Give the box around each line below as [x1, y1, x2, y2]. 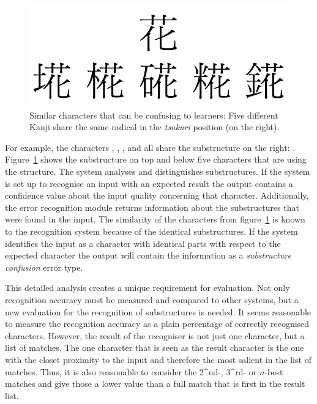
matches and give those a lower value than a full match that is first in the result [5, 377, 305, 390]
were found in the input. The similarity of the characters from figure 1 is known [5, 213, 305, 226]
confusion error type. [5, 260, 83, 273]
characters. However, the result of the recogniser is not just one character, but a [5, 329, 305, 342]
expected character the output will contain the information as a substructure [5, 249, 291, 262]
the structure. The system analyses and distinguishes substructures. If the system [5, 165, 310, 178]
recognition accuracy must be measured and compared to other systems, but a [5, 293, 299, 306]
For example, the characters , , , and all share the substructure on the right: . [5, 141, 296, 153]
